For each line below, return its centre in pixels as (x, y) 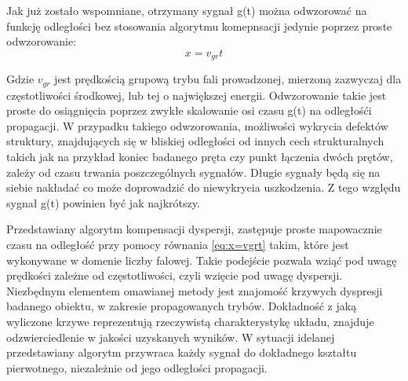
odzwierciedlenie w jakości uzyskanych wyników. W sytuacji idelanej (171, 337)
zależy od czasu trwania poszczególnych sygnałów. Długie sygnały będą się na (193, 172)
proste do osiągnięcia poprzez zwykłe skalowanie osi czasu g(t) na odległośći (189, 110)
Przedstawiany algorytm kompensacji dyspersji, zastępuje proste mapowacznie (194, 229)
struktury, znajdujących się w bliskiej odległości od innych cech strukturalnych (195, 141)
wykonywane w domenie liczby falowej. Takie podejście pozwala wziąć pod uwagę (202, 260)
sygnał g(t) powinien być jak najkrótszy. (103, 202)
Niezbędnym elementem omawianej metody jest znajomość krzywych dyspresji (195, 290)
